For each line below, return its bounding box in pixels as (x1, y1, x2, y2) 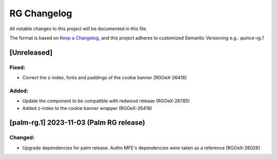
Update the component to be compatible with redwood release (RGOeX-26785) (22, 98, 190, 104)
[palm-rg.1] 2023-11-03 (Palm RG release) (9, 118, 146, 127)
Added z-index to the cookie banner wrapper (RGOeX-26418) (22, 105, 152, 111)
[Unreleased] (9, 48, 53, 57)
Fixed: (9, 64, 26, 71)
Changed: (9, 134, 35, 141)
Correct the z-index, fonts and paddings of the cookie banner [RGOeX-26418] (22, 75, 187, 81)
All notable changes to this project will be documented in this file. (9, 26, 148, 32)
